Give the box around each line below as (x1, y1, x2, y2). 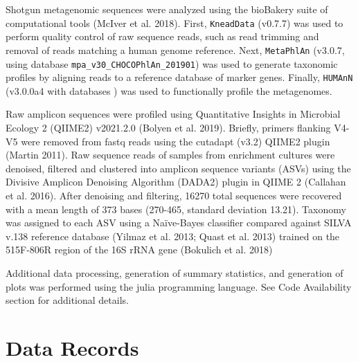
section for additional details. (6, 293, 129, 307)
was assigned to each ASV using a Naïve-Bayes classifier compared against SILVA (6, 215, 352, 230)
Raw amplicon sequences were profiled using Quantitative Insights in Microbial (6, 107, 341, 121)
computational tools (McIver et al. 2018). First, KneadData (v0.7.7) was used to (6, 15, 343, 30)
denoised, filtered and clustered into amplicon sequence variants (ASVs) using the (6, 161, 351, 175)
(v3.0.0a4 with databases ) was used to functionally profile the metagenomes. (6, 83, 332, 98)
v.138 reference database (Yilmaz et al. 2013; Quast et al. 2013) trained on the (6, 228, 340, 243)
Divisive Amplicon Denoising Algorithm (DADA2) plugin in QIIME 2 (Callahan (6, 174, 346, 189)
